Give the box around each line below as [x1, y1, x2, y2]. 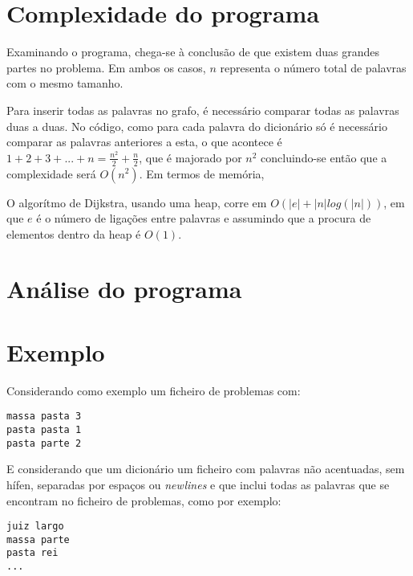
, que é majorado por [139, 149, 242, 165]
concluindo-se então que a [261, 149, 387, 165]
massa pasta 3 [6, 411, 82, 423]
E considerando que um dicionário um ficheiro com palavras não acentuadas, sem [6, 460, 405, 477]
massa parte [6, 533, 70, 545]
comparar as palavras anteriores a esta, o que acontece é [6, 133, 282, 150]
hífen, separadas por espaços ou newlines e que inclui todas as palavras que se [6, 476, 390, 492]
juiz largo [6, 521, 64, 533]
